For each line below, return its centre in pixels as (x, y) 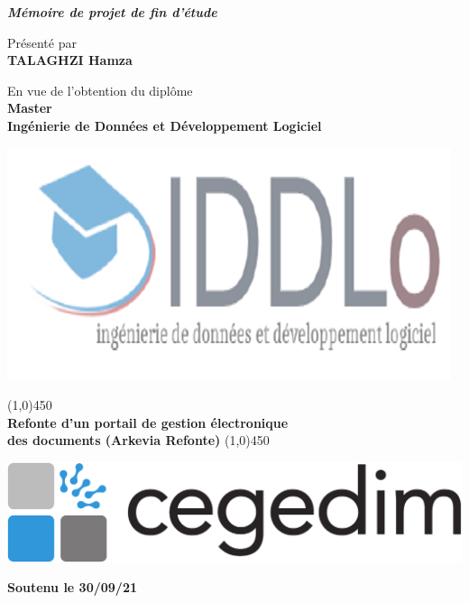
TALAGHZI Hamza (70, 60)
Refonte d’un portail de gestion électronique (148, 422)
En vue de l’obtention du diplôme (100, 90)
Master (30, 108)
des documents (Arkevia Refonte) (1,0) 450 (138, 440)
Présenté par (42, 42)
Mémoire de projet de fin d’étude (112, 12)
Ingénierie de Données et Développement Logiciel (165, 125)
